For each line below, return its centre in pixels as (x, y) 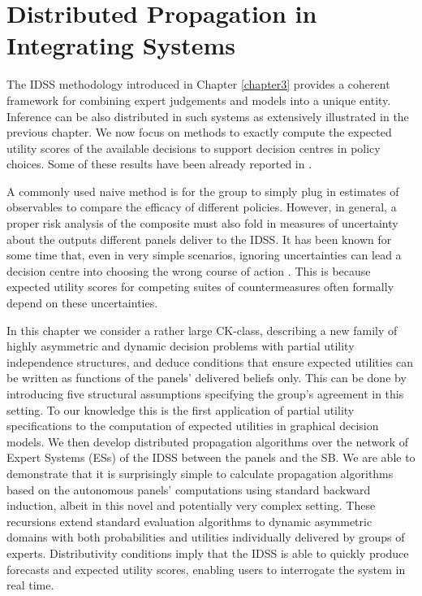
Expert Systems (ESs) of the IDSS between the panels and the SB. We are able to (211, 457)
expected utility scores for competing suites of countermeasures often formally (200, 287)
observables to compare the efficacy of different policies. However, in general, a (202, 207)
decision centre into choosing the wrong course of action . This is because (189, 270)
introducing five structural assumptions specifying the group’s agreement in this (205, 394)
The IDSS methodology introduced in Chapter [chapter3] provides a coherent (198, 84)
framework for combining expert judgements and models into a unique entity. (199, 100)
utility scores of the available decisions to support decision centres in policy (194, 148)
